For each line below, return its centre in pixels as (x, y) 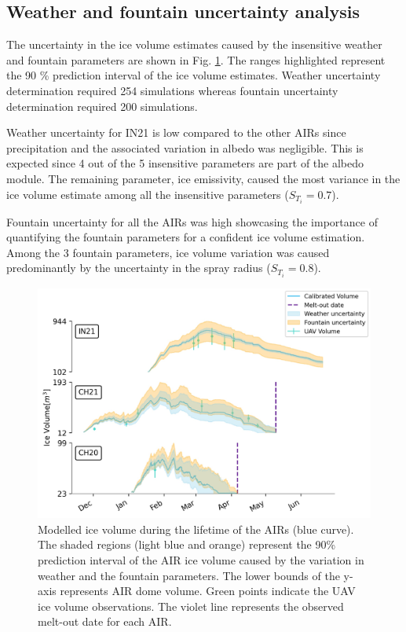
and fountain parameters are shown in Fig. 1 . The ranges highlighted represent (196, 59)
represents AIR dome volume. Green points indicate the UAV (208, 591)
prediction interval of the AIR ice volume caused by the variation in (201, 560)
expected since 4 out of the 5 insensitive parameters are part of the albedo (185, 163)
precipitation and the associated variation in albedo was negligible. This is (185, 147)
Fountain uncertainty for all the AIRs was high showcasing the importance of (192, 221)
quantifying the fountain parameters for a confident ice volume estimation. (186, 237)
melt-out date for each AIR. (105, 621)
